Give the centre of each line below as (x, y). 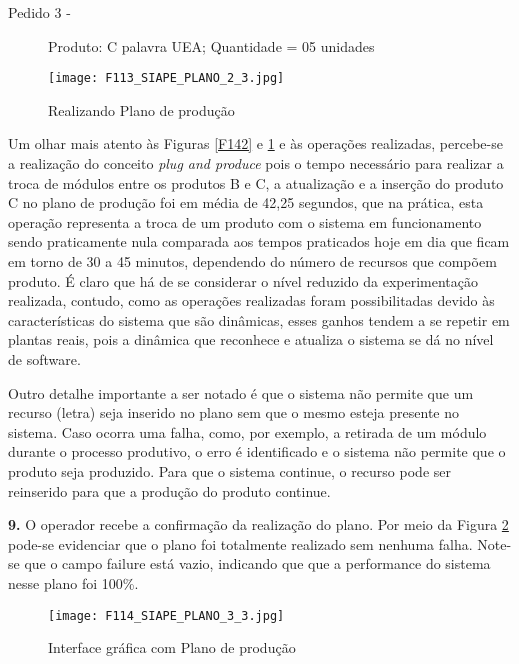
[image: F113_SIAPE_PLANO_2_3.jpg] (166, 78)
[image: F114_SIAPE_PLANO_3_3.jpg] (166, 615)
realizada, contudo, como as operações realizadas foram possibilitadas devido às (251, 300)
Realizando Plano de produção (141, 109)
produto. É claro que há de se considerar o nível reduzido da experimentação (243, 280)
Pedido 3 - (39, 12)
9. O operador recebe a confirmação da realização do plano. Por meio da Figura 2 (258, 524)
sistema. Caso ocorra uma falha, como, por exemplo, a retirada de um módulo (247, 431)
